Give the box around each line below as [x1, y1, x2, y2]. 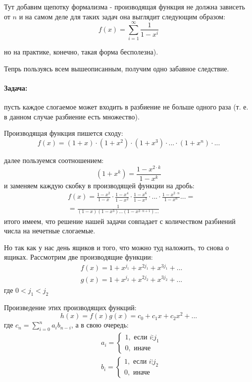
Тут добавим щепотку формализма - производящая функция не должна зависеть [4, 1, 245, 11]
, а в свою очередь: [71, 320, 129, 330]
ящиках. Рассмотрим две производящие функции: [4, 252, 153, 262]
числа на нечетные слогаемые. [4, 225, 96, 236]
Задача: [4, 83, 28, 93]
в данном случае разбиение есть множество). [4, 111, 140, 121]
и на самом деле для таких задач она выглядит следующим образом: [19, 11, 226, 21]
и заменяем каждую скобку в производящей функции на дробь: [4, 180, 195, 190]
